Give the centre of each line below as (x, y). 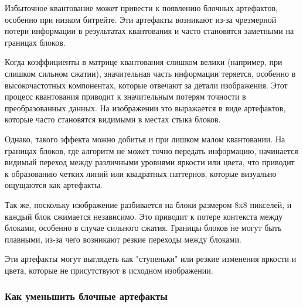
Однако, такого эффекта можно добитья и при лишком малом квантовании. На (145, 139)
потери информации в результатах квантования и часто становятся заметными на (149, 31)
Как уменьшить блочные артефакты (86, 296)
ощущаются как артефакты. (54, 185)
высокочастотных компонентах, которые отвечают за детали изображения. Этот (146, 85)
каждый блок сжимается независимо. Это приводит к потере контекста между (144, 216)
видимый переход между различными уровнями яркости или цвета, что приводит (150, 162)
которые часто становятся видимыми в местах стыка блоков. (113, 119)
